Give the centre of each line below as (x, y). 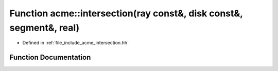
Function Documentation (50, 57)
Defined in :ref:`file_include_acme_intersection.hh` (75, 43)
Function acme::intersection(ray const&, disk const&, (126, 13)
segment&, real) (45, 28)
